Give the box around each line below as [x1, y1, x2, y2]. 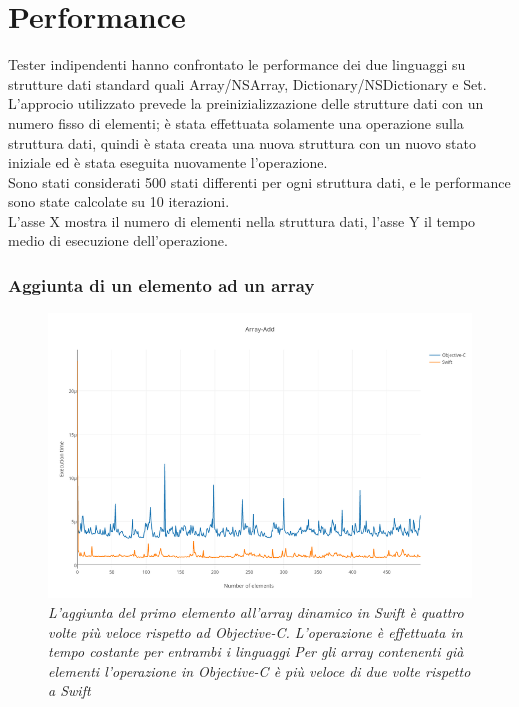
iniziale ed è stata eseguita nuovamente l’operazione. [8, 152, 328, 173]
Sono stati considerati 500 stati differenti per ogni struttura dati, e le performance [8, 171, 511, 192]
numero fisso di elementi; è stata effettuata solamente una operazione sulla [8, 112, 464, 133]
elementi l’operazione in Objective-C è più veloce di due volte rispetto [48, 660, 471, 681]
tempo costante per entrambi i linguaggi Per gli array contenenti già [48, 641, 464, 662]
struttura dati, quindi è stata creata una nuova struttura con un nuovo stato [8, 132, 476, 153]
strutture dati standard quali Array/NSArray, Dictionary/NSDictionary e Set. [8, 73, 487, 94]
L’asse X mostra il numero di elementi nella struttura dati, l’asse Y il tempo [8, 210, 476, 231]
